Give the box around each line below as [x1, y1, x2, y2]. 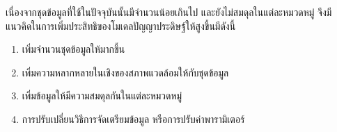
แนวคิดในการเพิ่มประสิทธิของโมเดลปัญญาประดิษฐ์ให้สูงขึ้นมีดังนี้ [6, 18, 236, 33]
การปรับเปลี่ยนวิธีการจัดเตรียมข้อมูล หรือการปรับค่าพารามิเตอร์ [22, 111, 245, 126]
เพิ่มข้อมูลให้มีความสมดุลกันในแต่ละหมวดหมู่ [22, 88, 182, 103]
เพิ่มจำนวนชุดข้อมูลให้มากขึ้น [22, 42, 125, 56]
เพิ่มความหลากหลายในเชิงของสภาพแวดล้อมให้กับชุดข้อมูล [22, 65, 229, 79]
